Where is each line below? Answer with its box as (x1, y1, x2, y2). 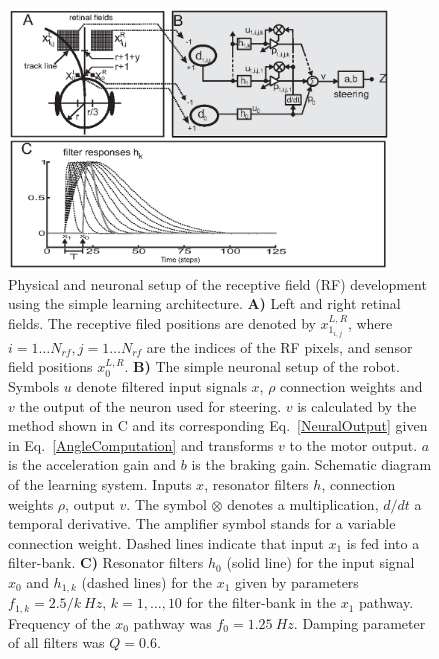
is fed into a (346, 532, 420, 553)
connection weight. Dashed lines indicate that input (8, 532, 324, 553)
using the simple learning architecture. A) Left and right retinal (8, 293, 401, 314)
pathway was (133, 612, 212, 633)
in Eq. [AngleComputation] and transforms (8, 434, 274, 455)
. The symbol (126, 493, 207, 514)
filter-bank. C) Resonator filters (8, 552, 204, 573)
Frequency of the (8, 612, 111, 633)
